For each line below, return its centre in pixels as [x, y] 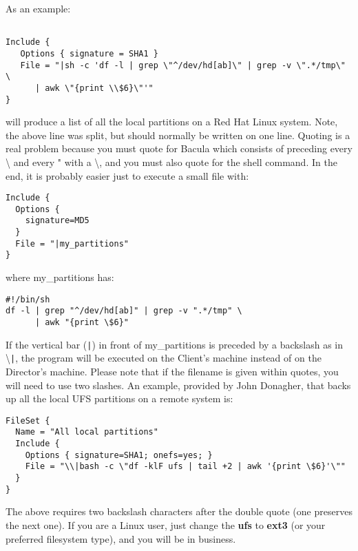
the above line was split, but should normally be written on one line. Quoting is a [178, 135]
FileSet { [28, 420]
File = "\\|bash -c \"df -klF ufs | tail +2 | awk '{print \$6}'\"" [185, 467]
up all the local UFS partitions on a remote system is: [119, 398]
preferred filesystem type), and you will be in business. [121, 538]
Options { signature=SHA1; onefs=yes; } [119, 455]
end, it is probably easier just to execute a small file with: [127, 175]
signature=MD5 [57, 221]
